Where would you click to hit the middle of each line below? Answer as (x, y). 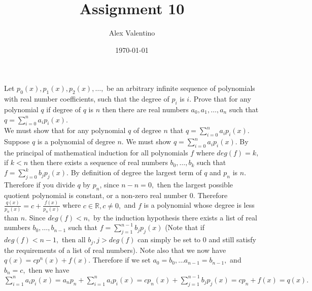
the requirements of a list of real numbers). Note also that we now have (115, 250)
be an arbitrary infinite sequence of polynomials (181, 88)
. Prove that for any (220, 99)
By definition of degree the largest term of (136, 172)
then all (74, 239)
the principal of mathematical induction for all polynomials (96, 152)
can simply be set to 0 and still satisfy (197, 239)
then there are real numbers (145, 109)
